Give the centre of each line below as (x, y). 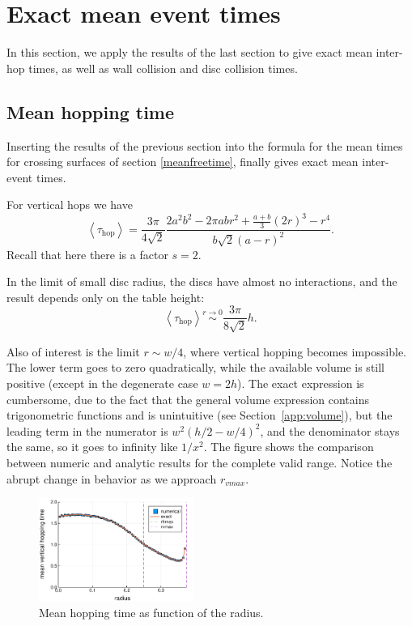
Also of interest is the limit (73, 351)
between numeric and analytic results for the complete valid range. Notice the (200, 462)
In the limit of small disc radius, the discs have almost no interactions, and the (202, 281)
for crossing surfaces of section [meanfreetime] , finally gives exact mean (183, 162)
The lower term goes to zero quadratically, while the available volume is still (196, 367)
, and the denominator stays (330, 430)
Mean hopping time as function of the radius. (151, 612)
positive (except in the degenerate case (102, 383)
